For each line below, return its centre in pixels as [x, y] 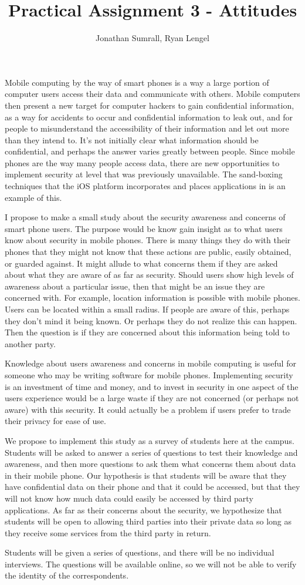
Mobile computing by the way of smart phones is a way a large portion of [137, 82]
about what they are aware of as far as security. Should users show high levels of [149, 275]
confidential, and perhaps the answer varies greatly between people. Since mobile [150, 151]
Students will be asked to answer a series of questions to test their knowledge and [151, 452]
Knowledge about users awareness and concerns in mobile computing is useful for [150, 363]
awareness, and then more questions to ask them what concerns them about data [150, 464]
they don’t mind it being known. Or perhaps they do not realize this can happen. [151, 320]
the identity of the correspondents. [67, 575]
